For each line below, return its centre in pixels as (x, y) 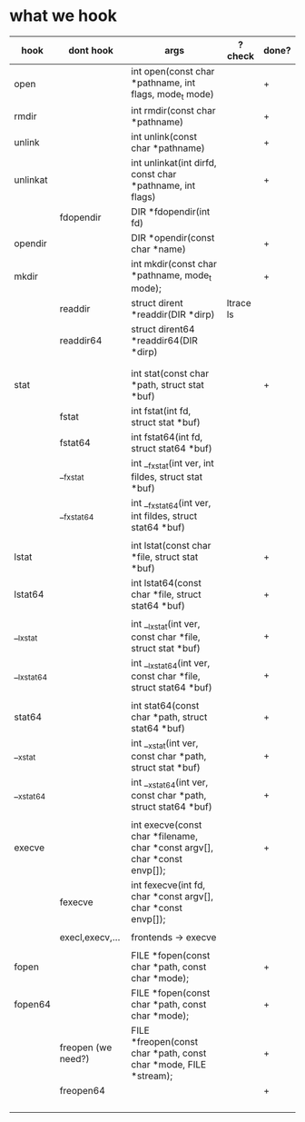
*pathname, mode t (171, 276)
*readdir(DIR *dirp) (173, 314)
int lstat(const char (171, 545)
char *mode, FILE (169, 1065)
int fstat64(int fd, (167, 437)
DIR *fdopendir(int (171, 212)
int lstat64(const (166, 582)
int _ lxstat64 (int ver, (171, 664)
